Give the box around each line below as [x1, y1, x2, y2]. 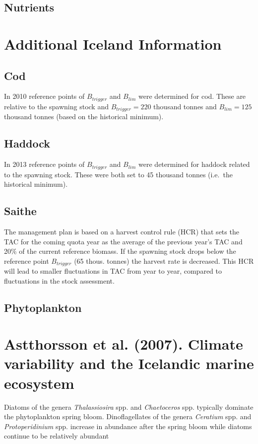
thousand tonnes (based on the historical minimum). [4, 111, 164, 122]
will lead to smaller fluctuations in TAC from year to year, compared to [4, 266, 222, 276]
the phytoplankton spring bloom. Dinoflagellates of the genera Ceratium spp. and [4, 411, 252, 422]
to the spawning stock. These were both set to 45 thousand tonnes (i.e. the [4, 169, 233, 179]
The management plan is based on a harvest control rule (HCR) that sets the [4, 226, 239, 236]
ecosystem [4, 372, 74, 393]
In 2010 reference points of [4, 91, 85, 101]
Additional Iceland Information [4, 33, 222, 54]
